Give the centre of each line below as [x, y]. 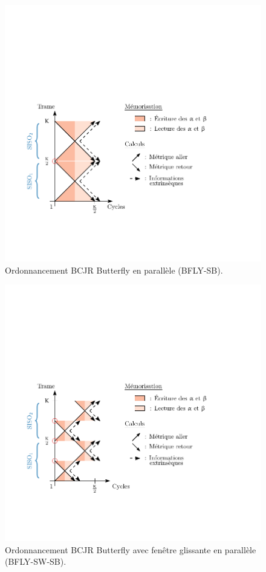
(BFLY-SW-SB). [36, 561]
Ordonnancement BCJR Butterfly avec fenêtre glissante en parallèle [131, 549]
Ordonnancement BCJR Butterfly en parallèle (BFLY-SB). [114, 270]
